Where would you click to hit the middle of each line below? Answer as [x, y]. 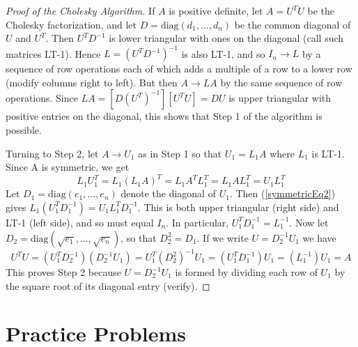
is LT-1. [328, 153]
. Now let [309, 222]
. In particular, [197, 222]
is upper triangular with [280, 98]
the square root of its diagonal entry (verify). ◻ [108, 285]
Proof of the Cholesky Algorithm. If [80, 10]
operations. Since [42, 98]
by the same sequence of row [281, 82]
